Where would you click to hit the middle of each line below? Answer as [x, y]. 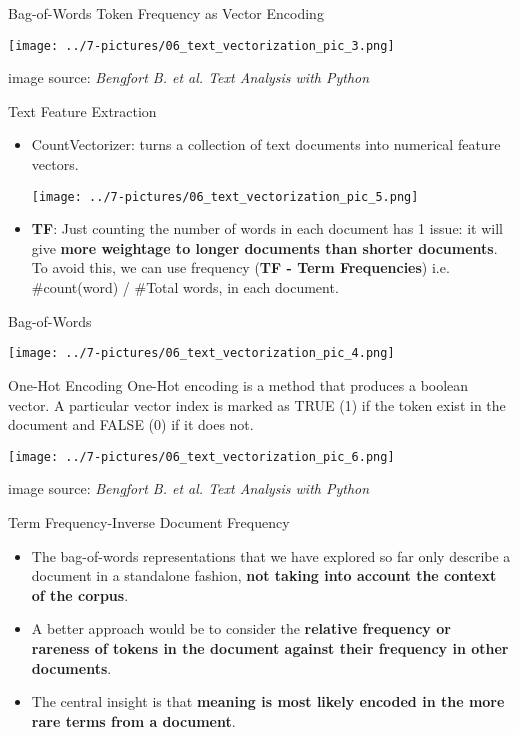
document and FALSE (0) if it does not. [131, 424]
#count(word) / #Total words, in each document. [185, 287]
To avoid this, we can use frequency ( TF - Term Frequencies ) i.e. [240, 267]
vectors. [55, 164]
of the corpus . [80, 594]
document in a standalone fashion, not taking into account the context [264, 575]
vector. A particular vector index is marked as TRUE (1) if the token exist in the [257, 404]
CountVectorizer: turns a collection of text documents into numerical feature [266, 144]
